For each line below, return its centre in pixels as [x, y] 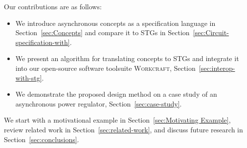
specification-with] [43, 42]
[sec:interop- [217, 68]
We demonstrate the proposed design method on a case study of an [116, 94]
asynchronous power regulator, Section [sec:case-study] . [99, 103]
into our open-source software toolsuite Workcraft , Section [105, 68]
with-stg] [29, 77]
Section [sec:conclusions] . [42, 139]
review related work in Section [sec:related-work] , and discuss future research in [123, 129]
